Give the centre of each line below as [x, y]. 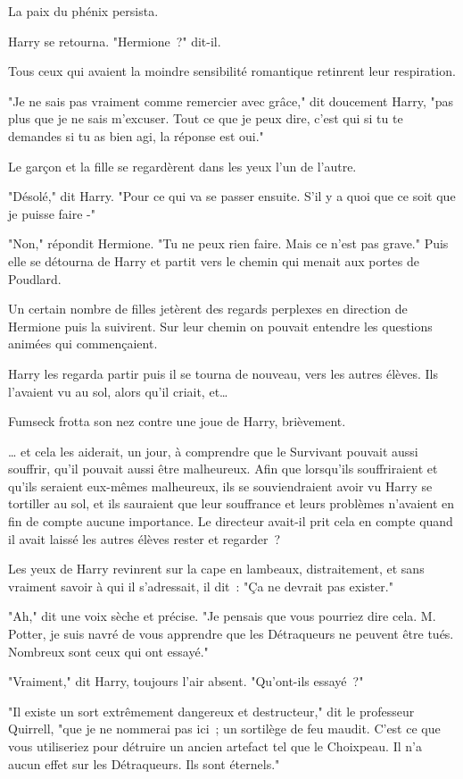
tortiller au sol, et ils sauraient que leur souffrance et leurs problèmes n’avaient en [231, 503]
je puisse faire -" [52, 213]
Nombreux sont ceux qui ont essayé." [108, 651]
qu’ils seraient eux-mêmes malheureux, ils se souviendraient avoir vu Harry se [220, 486]
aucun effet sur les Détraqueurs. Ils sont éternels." [144, 763]
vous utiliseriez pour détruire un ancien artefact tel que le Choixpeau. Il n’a [215, 746]
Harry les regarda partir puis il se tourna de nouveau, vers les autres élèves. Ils [223, 373]
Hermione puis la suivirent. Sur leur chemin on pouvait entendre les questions [220, 326]
